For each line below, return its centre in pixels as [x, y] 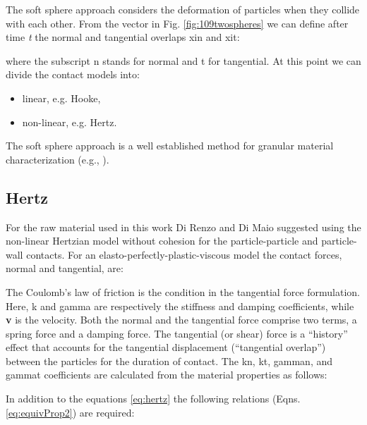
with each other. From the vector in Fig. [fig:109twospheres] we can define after [177, 23]
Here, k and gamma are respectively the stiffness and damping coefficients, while [180, 306]
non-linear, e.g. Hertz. [70, 122]
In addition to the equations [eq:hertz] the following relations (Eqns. [153, 399]
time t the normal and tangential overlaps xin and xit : [123, 37]
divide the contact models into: [73, 74]
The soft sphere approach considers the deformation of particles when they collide [183, 9]
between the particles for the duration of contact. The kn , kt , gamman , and [169, 361]
